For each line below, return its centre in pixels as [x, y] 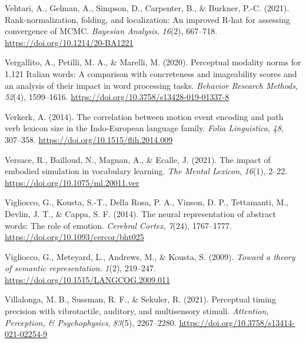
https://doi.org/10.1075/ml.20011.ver [72, 182]
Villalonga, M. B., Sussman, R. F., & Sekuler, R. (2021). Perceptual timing [140, 299]
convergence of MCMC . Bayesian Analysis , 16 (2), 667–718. [111, 31]
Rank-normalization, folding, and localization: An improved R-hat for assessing [147, 19]
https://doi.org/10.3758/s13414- [237, 322]
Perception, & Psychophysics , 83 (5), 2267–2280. [91, 322]
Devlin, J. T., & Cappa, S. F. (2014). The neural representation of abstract [140, 213]
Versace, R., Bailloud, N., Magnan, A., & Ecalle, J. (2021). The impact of [138, 159]
